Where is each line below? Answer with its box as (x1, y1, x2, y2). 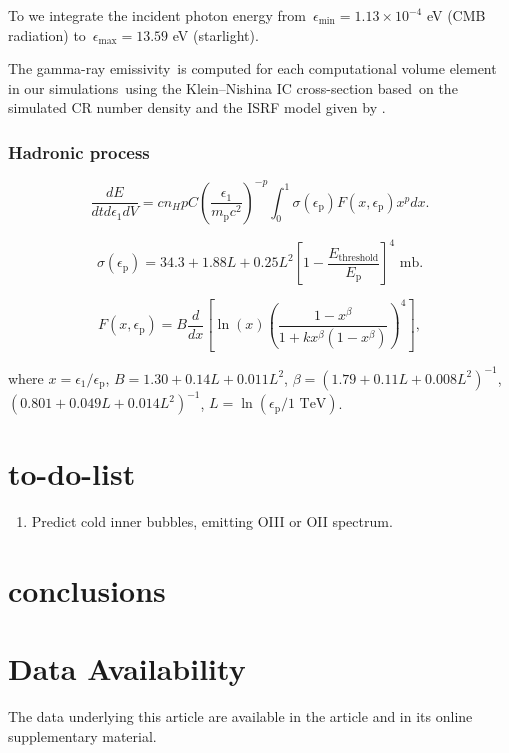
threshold (338, 253, 379, 264)
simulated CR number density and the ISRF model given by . (8, 97, 386, 118)
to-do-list (8, 453, 136, 494)
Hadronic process (8, 139, 150, 164)
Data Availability (8, 648, 246, 689)
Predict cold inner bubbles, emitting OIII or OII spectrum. (31, 511, 393, 532)
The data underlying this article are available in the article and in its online (8, 706, 473, 727)
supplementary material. (8, 725, 157, 746)
